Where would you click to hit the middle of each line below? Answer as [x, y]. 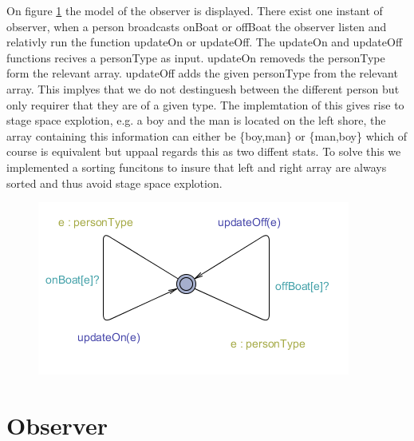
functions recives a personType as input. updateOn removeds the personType [196, 57]
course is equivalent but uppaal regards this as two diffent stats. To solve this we [204, 151]
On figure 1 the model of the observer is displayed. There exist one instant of [195, 10]
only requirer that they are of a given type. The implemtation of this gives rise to [205, 104]
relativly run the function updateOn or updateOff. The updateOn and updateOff [205, 42]
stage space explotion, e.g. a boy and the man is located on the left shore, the [196, 120]
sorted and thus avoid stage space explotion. [114, 183]
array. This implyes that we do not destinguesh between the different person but [203, 88]
